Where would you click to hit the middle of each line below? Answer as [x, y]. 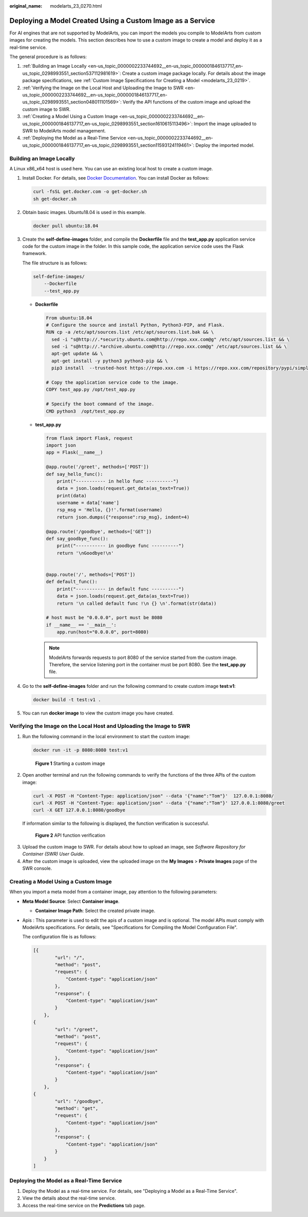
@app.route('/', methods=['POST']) [91, 575]
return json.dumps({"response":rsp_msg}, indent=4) [123, 517]
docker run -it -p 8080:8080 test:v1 [81, 750]
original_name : [26, 6]
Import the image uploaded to [225, 124]
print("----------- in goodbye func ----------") [120, 546]
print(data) [72, 496]
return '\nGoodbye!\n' [85, 553]
